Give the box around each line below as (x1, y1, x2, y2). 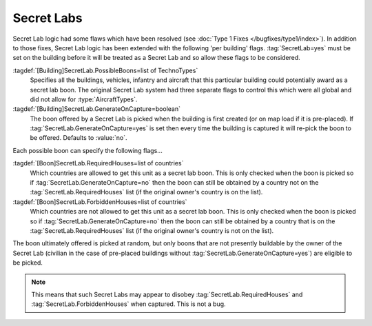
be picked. (12, 258, 43, 267)
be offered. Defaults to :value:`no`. (30, 134, 127, 142)
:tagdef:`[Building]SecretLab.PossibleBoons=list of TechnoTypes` (12, 66, 198, 74)
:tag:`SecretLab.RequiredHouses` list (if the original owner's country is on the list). (30, 188, 263, 196)
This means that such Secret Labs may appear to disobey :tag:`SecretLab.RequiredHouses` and (31, 290, 303, 298)
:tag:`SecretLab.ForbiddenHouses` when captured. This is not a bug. (31, 300, 227, 308)
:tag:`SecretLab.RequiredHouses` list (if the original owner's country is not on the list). (30, 226, 274, 234)
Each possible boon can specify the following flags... (12, 146, 163, 154)
